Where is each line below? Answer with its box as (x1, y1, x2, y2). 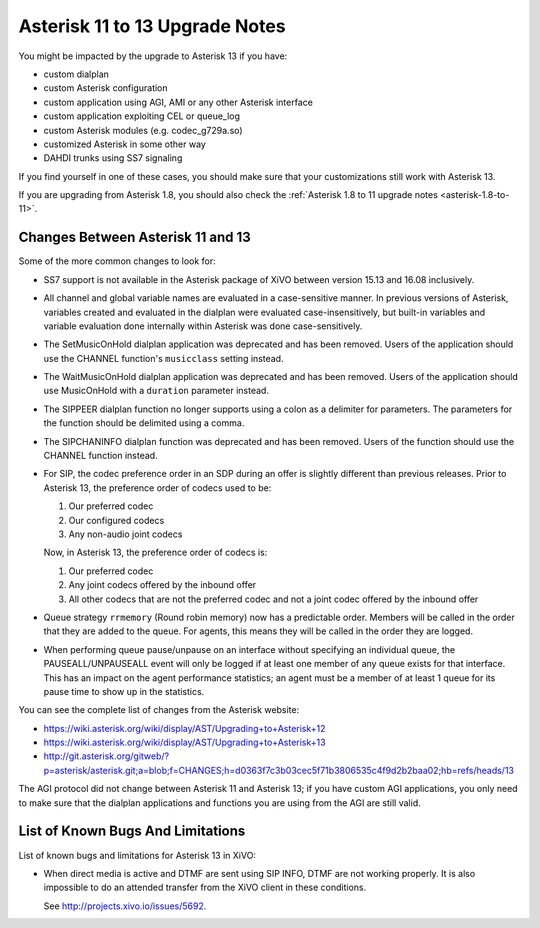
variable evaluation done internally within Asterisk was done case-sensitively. (43, 320, 363, 332)
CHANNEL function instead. (43, 450, 159, 462)
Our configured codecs (68, 514, 165, 526)
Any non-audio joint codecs (68, 528, 183, 540)
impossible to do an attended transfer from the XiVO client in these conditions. (43, 881, 367, 894)
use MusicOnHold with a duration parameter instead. (43, 385, 270, 397)
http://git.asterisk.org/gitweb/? (43, 750, 170, 762)
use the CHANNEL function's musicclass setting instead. (43, 352, 284, 364)
